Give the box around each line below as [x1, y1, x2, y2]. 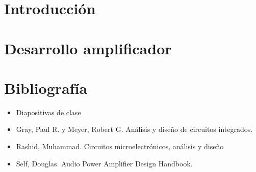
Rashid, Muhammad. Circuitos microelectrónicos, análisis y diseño [16, 141, 224, 152]
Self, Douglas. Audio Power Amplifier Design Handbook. [16, 158, 193, 168]
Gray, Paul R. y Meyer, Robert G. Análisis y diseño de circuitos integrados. [16, 124, 253, 134]
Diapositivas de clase [16, 107, 81, 117]
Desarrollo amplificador [4, 38, 172, 58]
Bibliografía [4, 77, 88, 98]
